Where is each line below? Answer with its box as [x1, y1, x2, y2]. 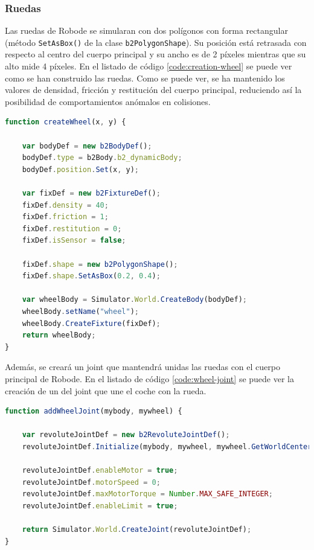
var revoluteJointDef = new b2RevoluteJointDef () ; [22, 430, 230, 440]
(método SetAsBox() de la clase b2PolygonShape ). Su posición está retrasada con [5, 36, 307, 48]
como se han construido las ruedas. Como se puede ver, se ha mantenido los [5, 71, 285, 84]
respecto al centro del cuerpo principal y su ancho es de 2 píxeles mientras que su [5, 48, 306, 60]
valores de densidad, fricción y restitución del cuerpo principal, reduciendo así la [5, 83, 302, 96]
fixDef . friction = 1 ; [22, 213, 109, 222]
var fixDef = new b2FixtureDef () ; [22, 189, 161, 197]
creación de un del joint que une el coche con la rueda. [5, 384, 207, 397]
